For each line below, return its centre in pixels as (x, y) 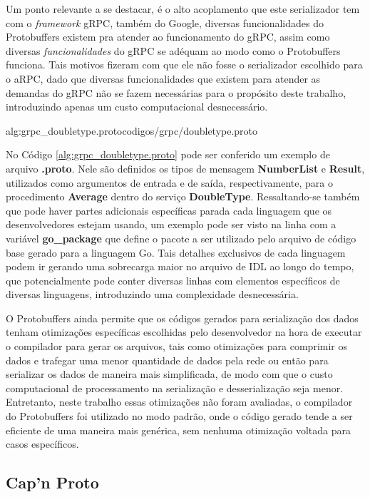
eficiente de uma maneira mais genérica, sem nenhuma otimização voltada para (178, 430)
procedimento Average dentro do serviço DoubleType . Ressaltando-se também (183, 196)
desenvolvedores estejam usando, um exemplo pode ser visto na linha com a (171, 224)
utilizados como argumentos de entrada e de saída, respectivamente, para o (169, 182)
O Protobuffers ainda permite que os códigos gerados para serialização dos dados (182, 318)
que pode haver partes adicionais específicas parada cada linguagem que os (169, 210)
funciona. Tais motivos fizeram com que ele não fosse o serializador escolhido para (184, 65)
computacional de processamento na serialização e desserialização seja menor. (175, 388)
